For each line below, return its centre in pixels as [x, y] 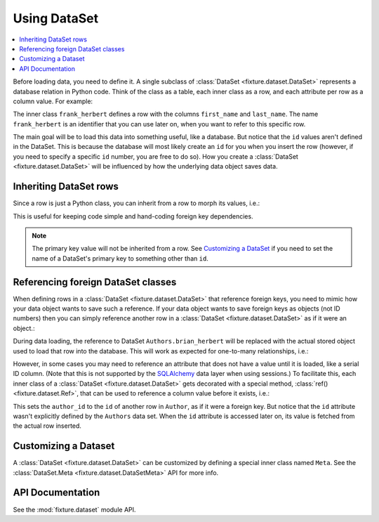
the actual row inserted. [47, 426]
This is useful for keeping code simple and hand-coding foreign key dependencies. [133, 216]
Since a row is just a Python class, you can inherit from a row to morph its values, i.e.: [137, 203]
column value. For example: [53, 101]
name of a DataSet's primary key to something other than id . [120, 258]
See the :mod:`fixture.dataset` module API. [74, 509]
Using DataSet [55, 18]
